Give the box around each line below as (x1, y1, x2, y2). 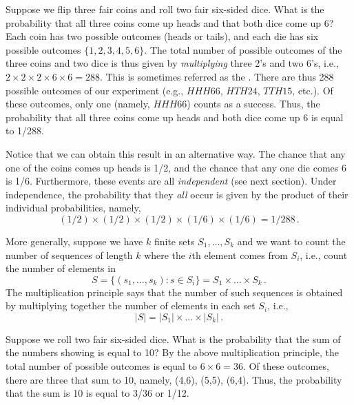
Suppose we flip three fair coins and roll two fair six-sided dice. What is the (6, 2, 324, 16)
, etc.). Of (292, 83, 333, 97)
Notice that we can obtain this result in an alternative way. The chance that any (6, 146, 346, 160)
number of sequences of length (6, 247, 133, 262)
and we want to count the (237, 233, 346, 248)
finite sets (154, 233, 195, 248)
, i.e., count (300, 247, 348, 262)
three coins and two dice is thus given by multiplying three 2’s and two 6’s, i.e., (6, 56, 339, 70)
